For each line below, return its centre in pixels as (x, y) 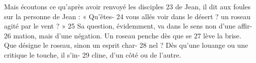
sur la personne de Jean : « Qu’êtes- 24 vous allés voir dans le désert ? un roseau (127, 16)
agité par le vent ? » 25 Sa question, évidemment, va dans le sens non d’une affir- (128, 26)
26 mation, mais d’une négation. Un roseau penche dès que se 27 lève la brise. (123, 35)
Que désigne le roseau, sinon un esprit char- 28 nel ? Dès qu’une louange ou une (126, 45)
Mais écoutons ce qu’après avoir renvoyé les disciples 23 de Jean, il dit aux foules (128, 6)
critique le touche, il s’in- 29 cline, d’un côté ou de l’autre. (93, 54)
